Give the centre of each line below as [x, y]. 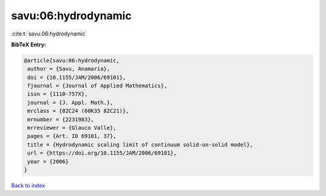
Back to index [28, 185]
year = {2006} [48, 161]
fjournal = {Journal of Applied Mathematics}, [97, 86]
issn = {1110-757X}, [58, 94]
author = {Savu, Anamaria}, [69, 69]
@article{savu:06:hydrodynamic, [72, 60]
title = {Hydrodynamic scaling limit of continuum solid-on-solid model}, [140, 145]
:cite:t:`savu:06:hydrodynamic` [49, 34]
